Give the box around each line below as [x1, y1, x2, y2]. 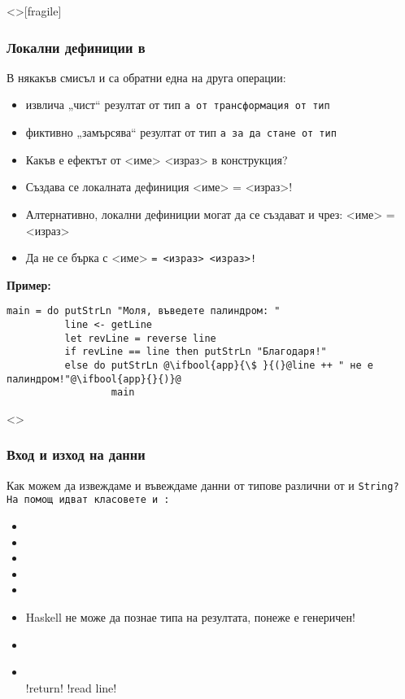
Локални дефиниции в [7, 37, 146, 57]
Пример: [7, 276, 51, 293]
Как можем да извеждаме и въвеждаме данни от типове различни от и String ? [7, 476, 399, 493]
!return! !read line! [25, 679, 117, 696]
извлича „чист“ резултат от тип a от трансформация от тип [25, 96, 330, 113]
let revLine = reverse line [64, 332, 216, 344]
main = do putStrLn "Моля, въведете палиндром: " [7, 305, 281, 317]
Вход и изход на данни [7, 444, 146, 465]
